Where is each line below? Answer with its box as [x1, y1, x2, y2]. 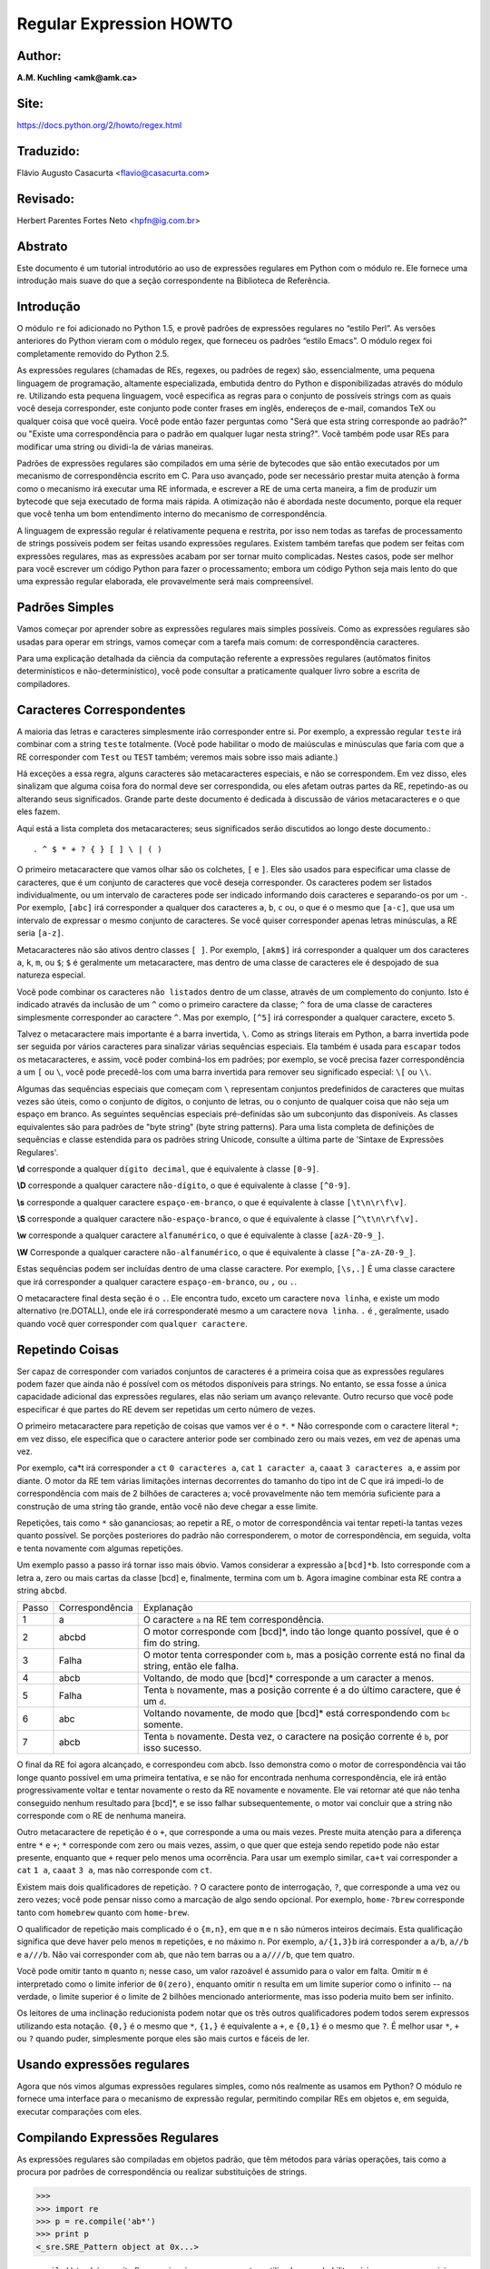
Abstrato [16, 239, 68, 254]
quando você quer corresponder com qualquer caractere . [16, 1318, 249, 1329]
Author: [16, 48, 63, 64]
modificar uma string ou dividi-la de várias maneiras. [16, 441, 214, 452]
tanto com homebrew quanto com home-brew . [16, 1907, 190, 1918]
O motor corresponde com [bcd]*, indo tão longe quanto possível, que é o [142, 1626, 459, 1638]
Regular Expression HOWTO [16, 14, 233, 34]
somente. [142, 1718, 183, 1731]
